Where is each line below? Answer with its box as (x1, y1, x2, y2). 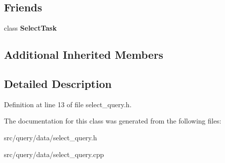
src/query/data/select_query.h (4, 132, 97, 142)
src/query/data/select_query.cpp (4, 149, 104, 159)
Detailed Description (4, 76, 112, 91)
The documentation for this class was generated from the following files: (4, 116, 222, 126)
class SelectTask (4, 23, 57, 33)
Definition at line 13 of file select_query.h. (4, 99, 132, 109)
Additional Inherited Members (4, 47, 163, 62)
